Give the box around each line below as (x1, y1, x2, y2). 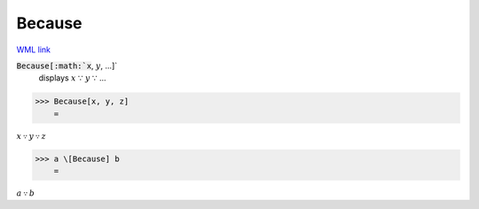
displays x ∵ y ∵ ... (38, 73, 106, 83)
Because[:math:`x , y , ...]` (16, 60, 118, 71)
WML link (16, 44, 51, 55)
